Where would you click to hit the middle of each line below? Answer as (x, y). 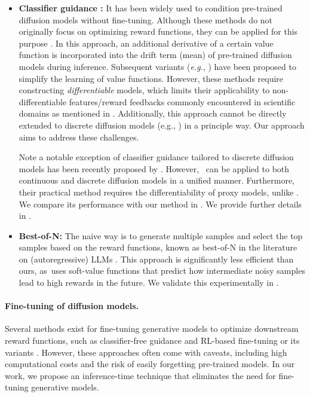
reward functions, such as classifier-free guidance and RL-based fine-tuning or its (152, 340)
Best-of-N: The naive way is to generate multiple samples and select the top (161, 235)
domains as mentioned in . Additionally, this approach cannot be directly (153, 113)
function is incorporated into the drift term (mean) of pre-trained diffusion (155, 55)
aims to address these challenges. (79, 137)
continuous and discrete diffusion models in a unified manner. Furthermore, (156, 180)
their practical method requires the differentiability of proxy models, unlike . (159, 192)
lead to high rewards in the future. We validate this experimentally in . (149, 283)
